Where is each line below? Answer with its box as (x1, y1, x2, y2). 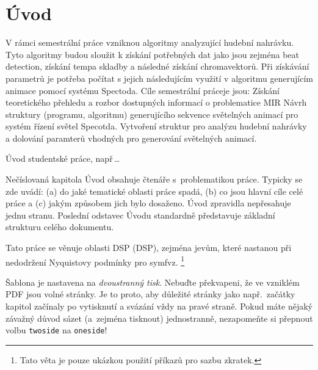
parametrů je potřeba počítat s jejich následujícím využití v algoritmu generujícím (5, 71, 313, 84)
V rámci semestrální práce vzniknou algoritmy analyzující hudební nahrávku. (5, 36, 294, 49)
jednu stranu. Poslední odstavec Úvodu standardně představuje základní (5, 208, 275, 221)
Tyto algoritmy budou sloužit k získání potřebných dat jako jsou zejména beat (5, 48, 299, 60)
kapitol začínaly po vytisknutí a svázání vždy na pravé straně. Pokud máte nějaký (5, 300, 313, 313)
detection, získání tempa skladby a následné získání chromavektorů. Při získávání (5, 60, 309, 73)
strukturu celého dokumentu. (5, 220, 114, 233)
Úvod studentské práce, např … (5, 152, 120, 165)
